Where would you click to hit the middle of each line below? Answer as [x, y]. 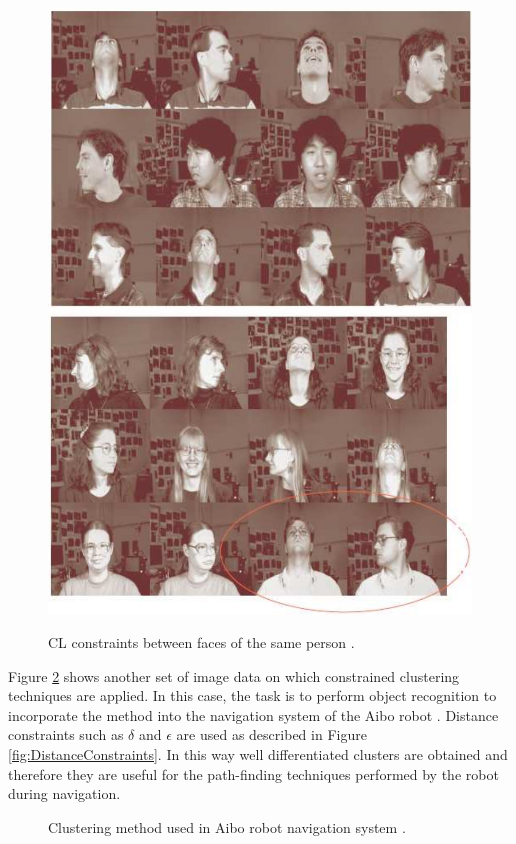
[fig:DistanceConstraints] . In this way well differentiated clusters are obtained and [258, 754]
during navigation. [64, 793]
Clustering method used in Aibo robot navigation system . [227, 826]
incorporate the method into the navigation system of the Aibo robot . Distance [253, 714]
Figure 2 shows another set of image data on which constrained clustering [234, 675]
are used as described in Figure [271, 734]
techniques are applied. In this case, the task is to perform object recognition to [252, 695]
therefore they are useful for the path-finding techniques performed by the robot [253, 773]
